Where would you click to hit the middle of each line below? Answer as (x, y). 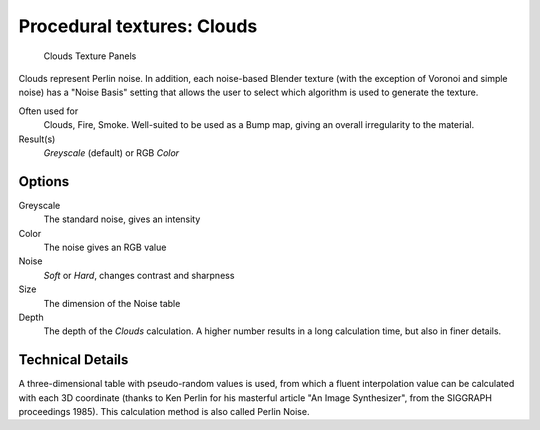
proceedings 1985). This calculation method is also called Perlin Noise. (164, 411)
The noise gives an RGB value (105, 247)
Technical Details (73, 360)
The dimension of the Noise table (112, 303)
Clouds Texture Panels (90, 56)
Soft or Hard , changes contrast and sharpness (139, 275)
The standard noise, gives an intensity (122, 219)
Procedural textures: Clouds (138, 26)
